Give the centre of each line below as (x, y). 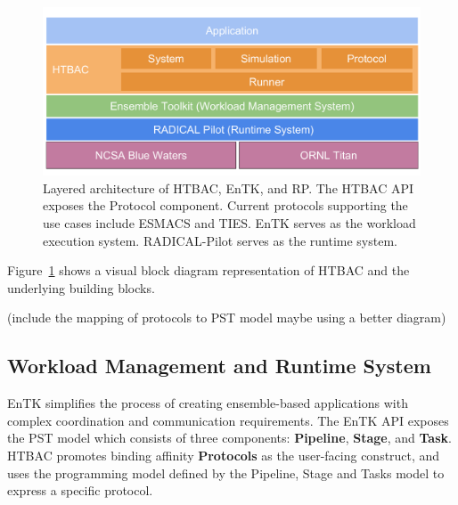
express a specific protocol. (80, 490)
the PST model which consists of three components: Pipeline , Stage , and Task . (229, 438)
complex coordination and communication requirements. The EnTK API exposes (228, 420)
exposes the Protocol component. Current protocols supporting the (225, 205)
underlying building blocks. (81, 287)
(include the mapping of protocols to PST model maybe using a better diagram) (227, 318)
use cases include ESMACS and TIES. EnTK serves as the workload (229, 223)
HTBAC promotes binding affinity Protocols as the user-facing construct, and (224, 455)
